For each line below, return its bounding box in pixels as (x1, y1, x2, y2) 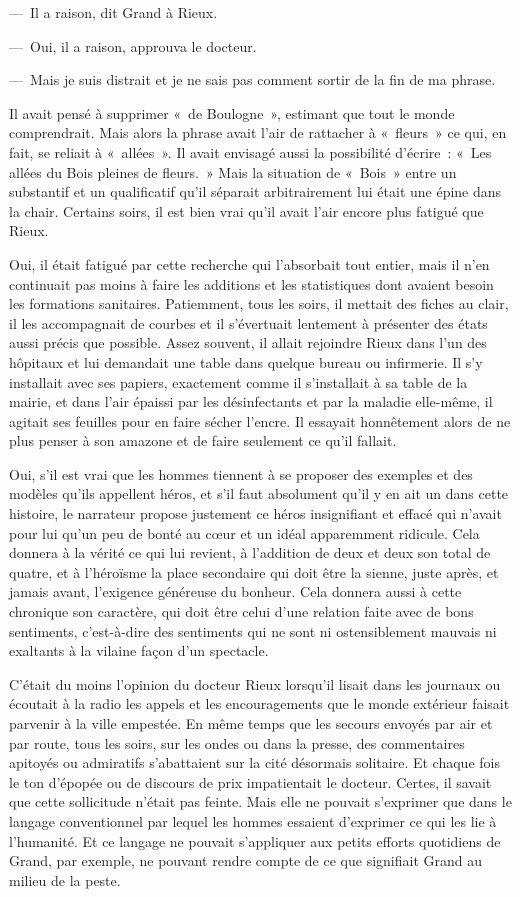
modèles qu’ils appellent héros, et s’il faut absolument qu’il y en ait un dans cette (9, 483, 509, 504)
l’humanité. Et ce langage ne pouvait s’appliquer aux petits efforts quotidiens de (9, 830, 501, 851)
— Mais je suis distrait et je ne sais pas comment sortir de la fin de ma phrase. (9, 69, 496, 90)
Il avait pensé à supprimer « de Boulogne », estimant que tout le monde (9, 102, 455, 123)
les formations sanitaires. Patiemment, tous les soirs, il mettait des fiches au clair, (9, 293, 509, 314)
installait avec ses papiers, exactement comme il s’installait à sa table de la (9, 371, 468, 392)
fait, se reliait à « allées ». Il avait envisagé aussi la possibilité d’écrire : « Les (9, 141, 492, 162)
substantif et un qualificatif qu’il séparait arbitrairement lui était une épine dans (9, 181, 502, 202)
